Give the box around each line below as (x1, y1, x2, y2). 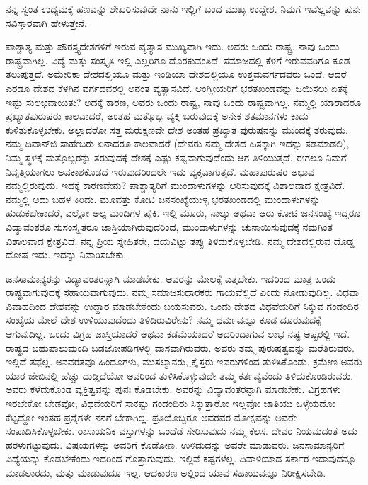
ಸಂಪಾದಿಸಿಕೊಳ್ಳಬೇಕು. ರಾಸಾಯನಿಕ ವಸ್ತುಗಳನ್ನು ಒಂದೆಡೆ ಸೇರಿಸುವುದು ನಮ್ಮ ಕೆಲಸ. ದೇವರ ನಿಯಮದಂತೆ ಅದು (6, 423, 358, 438)
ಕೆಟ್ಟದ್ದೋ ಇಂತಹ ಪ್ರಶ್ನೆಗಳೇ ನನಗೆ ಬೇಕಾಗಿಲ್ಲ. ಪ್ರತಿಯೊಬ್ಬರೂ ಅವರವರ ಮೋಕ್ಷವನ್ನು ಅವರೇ (6, 409, 297, 424)
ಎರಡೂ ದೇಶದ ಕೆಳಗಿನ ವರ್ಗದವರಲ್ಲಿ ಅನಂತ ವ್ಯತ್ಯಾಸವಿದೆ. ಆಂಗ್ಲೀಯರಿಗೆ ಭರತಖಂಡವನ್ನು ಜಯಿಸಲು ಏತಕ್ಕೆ (6, 80, 348, 95)
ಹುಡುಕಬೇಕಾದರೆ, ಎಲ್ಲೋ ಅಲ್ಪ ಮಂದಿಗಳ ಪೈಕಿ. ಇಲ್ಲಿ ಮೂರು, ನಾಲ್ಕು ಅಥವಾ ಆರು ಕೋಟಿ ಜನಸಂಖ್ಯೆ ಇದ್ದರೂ (6, 205, 360, 220)
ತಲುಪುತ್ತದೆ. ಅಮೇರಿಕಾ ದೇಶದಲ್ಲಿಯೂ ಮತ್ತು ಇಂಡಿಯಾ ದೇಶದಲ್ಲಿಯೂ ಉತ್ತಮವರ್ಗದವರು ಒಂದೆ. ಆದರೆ (6, 67, 347, 81)
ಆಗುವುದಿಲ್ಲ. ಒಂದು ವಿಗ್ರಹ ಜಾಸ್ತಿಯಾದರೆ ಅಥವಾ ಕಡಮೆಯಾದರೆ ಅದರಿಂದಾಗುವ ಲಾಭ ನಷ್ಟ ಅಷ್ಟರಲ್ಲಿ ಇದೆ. (6, 326, 350, 341)
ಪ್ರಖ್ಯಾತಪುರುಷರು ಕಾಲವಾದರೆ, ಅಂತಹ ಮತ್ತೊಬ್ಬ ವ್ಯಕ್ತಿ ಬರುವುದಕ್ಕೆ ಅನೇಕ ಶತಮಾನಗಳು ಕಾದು (6, 108, 309, 123)
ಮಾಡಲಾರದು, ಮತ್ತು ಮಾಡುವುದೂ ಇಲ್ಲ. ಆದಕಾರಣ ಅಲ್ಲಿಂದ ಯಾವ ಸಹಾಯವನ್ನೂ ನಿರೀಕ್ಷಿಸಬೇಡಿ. (6, 465, 326, 479)
